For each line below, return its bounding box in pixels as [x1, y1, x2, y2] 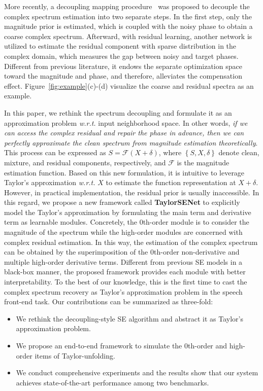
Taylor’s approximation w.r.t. [4, 177, 95, 188]
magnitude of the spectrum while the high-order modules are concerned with [4, 227, 243, 237]
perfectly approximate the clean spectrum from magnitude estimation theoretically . [4, 137, 258, 148]
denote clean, [218, 147, 259, 158]
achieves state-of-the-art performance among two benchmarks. [16, 377, 209, 387]
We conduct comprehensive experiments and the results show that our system [16, 367, 258, 378]
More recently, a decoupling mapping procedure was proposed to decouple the [4, 1, 250, 11]
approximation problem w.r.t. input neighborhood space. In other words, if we [4, 117, 248, 128]
